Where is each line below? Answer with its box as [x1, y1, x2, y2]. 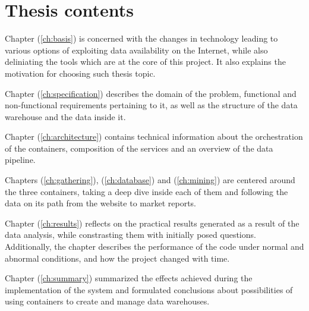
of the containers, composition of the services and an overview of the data [5, 142, 273, 154]
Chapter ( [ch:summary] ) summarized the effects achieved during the [5, 272, 253, 284]
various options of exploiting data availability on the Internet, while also [5, 43, 268, 56]
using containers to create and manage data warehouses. [5, 295, 210, 307]
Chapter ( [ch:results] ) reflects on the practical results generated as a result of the [5, 216, 299, 229]
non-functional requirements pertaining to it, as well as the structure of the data [5, 99, 298, 111]
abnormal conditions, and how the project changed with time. [5, 252, 230, 264]
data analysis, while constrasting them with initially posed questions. [5, 228, 256, 241]
